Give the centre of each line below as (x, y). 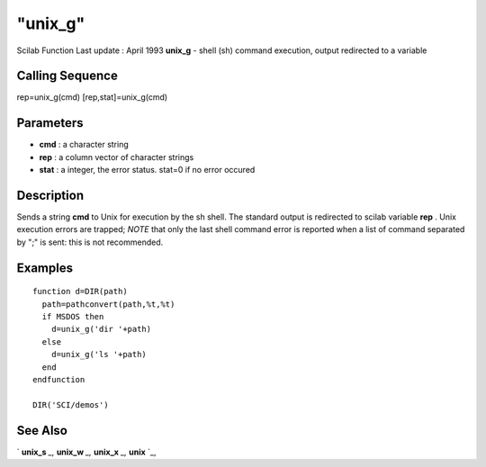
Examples (45, 268)
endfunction (59, 379)
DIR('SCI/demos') (71, 404)
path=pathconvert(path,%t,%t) (108, 304)
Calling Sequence (67, 76)
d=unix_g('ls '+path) (99, 355)
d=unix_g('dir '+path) (101, 329)
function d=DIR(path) (80, 292)
